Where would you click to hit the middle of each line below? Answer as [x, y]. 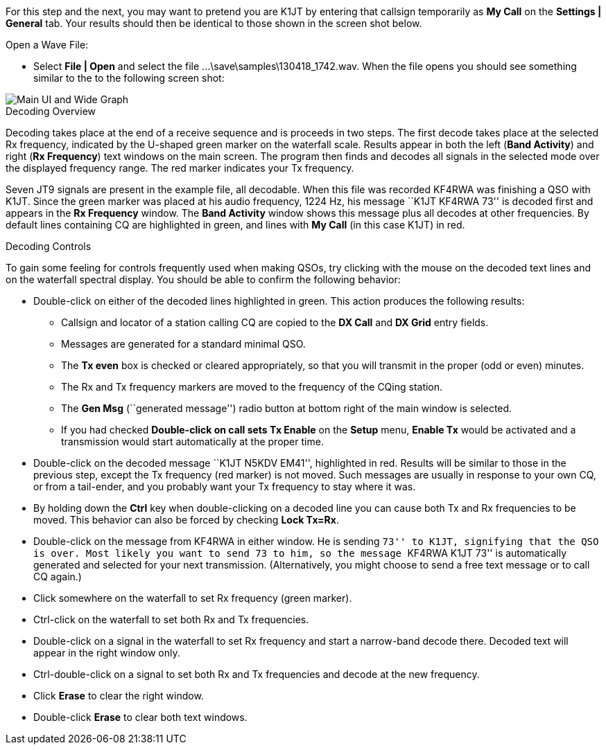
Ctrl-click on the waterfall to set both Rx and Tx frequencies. [171, 619]
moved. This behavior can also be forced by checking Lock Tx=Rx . [186, 520]
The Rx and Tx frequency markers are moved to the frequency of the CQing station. [252, 387]
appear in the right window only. [107, 653]
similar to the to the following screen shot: [129, 78]
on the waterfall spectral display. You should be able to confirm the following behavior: [203, 279]
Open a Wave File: [47, 45]
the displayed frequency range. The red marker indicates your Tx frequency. [180, 168]
